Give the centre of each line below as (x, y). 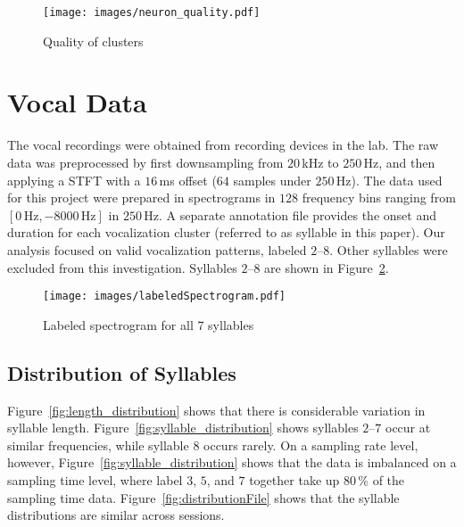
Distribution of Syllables (122, 372)
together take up (294, 479)
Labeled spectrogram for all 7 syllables (149, 324)
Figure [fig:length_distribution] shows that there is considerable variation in (216, 410)
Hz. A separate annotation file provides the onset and (290, 214)
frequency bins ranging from (379, 198)
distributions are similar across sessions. (116, 515)
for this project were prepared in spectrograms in (141, 198)
